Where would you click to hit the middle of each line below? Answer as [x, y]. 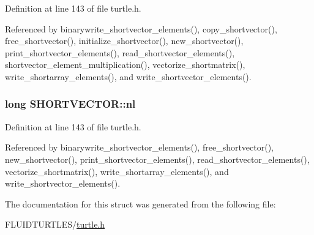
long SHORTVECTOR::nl [70, 104]
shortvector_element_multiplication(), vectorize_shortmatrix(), [125, 65]
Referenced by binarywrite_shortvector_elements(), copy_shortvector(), [141, 28]
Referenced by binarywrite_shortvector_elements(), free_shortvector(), [140, 147]
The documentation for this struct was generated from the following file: [140, 203]
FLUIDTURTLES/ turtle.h [55, 224]
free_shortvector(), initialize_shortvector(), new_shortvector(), [124, 41]
